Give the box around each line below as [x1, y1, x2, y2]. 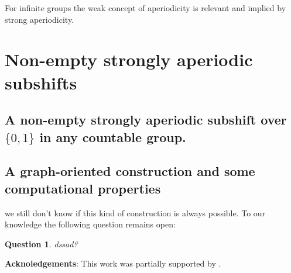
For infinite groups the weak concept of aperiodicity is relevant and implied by [5, 2, 286, 13]
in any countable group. [39, 127, 186, 146]
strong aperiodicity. [5, 13, 74, 25]
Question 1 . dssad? [5, 237, 78, 250]
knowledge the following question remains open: [5, 218, 176, 230]
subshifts [5, 70, 77, 94]
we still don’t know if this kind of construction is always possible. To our [5, 206, 266, 219]
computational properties [5, 179, 161, 197]
